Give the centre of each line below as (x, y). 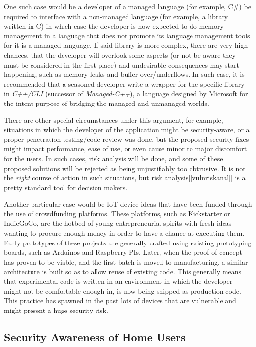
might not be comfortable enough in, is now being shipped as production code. (123, 291)
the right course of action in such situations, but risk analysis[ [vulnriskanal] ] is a (125, 178)
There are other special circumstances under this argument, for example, (113, 120)
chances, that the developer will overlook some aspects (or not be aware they (120, 54)
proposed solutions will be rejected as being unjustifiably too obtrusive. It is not (125, 168)
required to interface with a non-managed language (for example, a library (116, 16)
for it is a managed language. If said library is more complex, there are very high (126, 45)
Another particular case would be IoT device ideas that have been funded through (128, 204)
